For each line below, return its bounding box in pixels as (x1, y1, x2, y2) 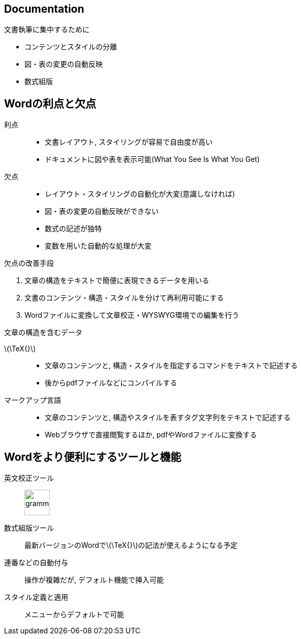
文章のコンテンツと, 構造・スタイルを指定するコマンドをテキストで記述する (45, 361, 298, 370)
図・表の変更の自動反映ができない (45, 207, 159, 216)
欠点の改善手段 (4, 259, 54, 268)
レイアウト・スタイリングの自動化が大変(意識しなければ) (45, 189, 235, 199)
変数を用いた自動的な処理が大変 (45, 241, 152, 251)
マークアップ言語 (4, 396, 61, 405)
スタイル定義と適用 (4, 593, 68, 602)
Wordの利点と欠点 (4, 97, 96, 110)
